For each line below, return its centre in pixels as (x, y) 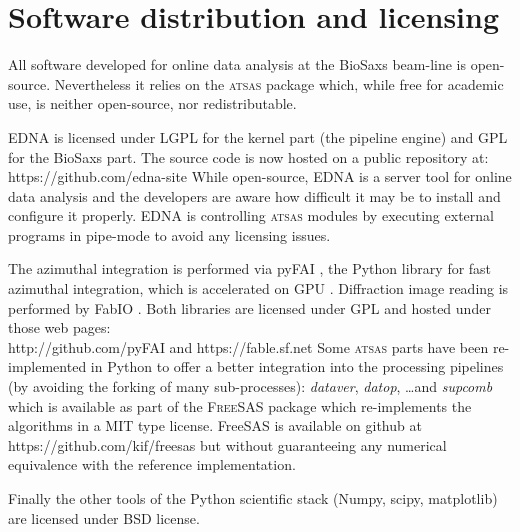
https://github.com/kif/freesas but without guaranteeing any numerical (227, 444)
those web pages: (59, 327)
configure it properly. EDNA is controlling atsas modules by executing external (251, 215)
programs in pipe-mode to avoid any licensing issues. (169, 234)
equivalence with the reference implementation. (152, 464)
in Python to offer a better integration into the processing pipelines (297, 366)
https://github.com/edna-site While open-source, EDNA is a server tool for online (260, 176)
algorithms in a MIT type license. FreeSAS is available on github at (215, 425)
